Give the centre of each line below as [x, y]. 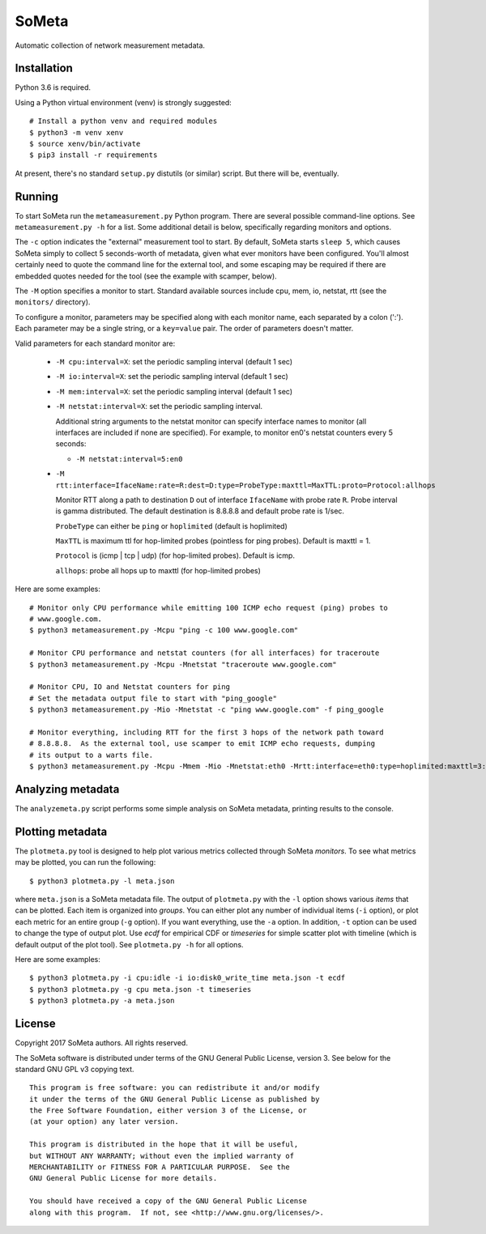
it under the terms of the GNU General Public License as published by [175, 1099]
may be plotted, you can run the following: [85, 862]
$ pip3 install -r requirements [94, 155]
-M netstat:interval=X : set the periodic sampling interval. [159, 406]
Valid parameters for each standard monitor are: [95, 343]
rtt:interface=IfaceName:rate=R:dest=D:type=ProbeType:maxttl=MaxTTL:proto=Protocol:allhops [246, 485]
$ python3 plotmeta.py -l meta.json [102, 881]
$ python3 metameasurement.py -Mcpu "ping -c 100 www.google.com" [164, 630]
